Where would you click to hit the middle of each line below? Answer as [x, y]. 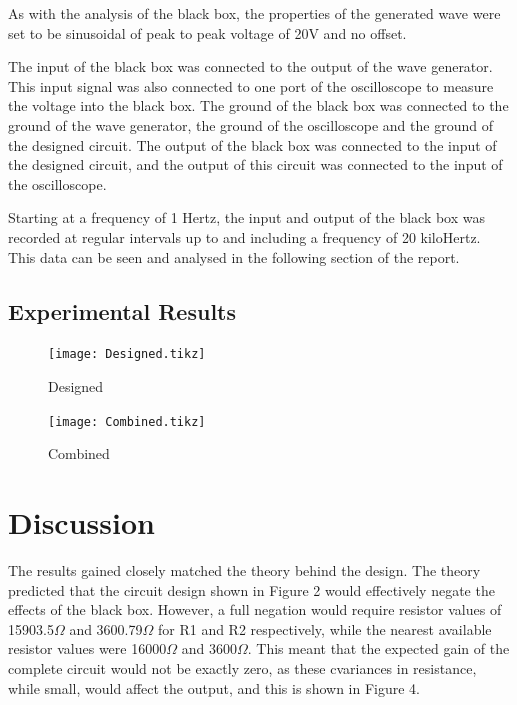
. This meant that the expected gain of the [378, 648]
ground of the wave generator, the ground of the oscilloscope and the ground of [250, 124]
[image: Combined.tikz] [127, 421]
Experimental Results [122, 310]
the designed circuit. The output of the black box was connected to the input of [252, 144]
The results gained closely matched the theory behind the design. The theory [244, 569]
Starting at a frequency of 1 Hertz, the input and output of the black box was [247, 217]
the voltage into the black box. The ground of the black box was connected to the [258, 105]
